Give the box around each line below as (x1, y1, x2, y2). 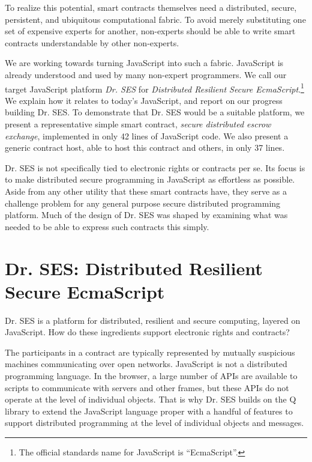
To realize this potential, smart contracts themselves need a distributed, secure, (5, 1, 297, 13)
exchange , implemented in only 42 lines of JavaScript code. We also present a (5, 129, 289, 142)
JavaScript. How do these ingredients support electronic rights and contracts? (5, 326, 290, 338)
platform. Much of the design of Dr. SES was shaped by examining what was (5, 208, 288, 221)
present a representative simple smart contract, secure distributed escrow (5, 118, 271, 130)
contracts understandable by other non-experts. (5, 36, 179, 49)
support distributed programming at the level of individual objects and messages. (5, 416, 304, 429)
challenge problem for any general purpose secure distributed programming (5, 196, 281, 209)
